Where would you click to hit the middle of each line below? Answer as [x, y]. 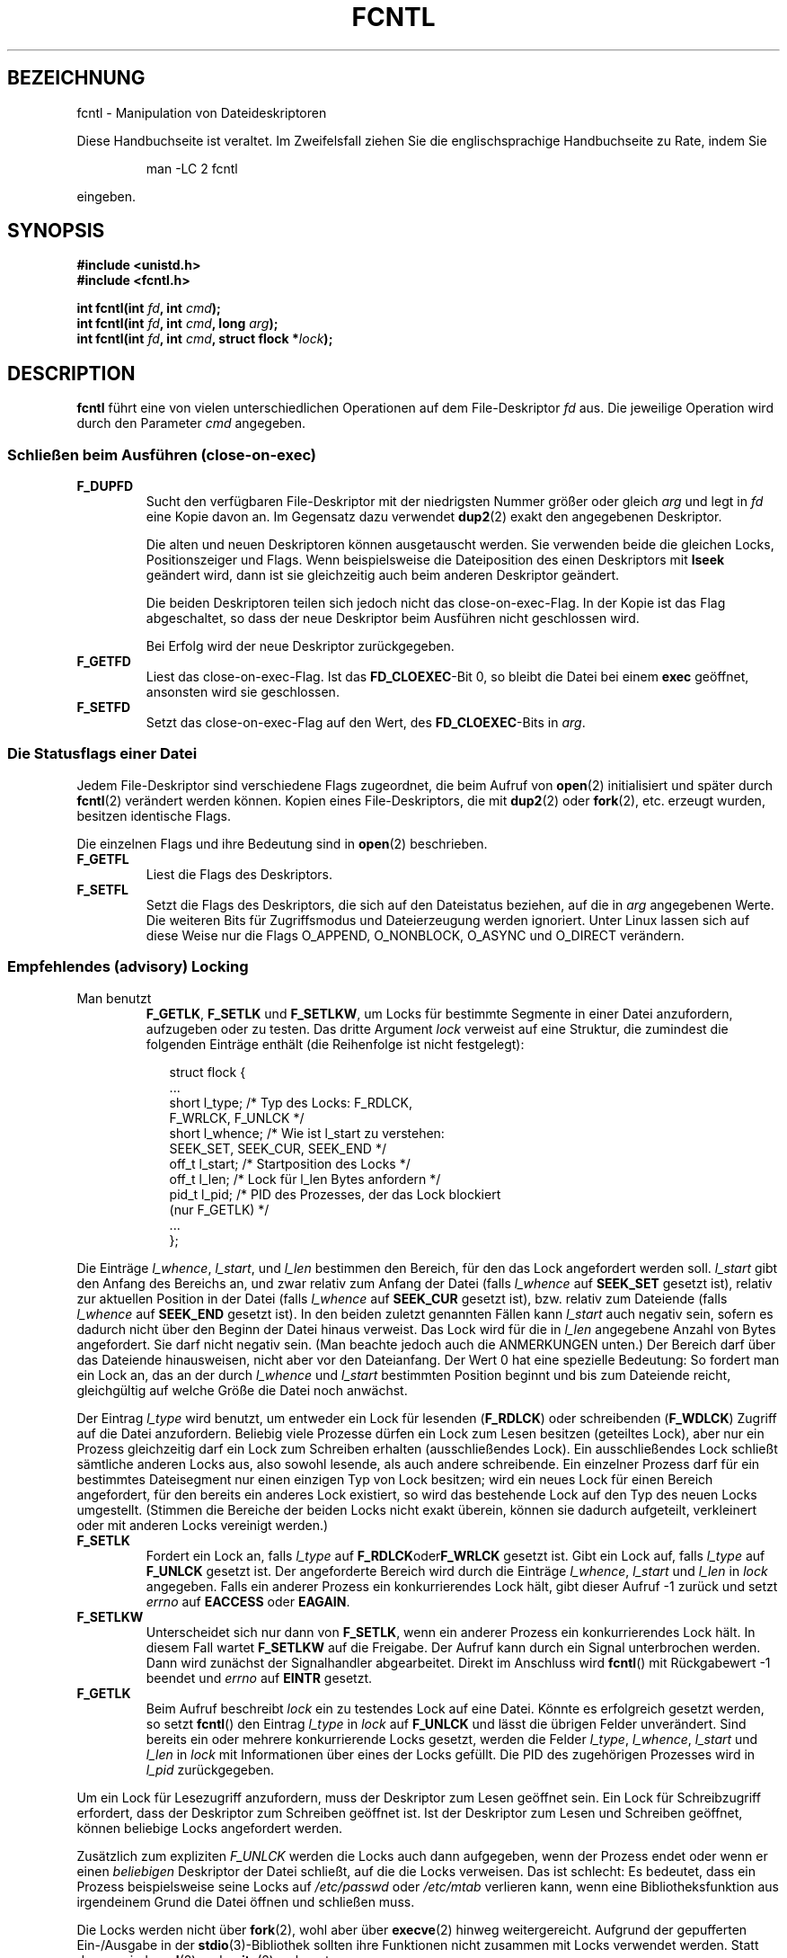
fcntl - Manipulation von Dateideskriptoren [202, 112]
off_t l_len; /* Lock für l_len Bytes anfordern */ [305, 1179]
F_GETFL [103, 859]
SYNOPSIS [56, 231]
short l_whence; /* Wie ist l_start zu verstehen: [307, 1133]
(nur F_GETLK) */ [219, 1209]
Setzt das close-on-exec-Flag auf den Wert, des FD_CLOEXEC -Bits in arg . [366, 723]
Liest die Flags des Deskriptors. [239, 874]
